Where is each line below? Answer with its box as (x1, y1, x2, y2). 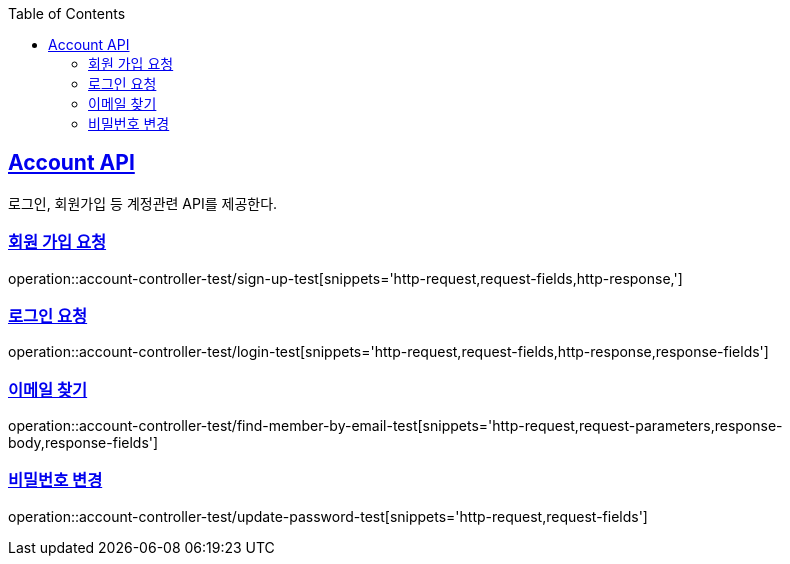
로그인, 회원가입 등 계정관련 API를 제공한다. (8, 194, 278, 212)
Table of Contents (8, 5, 126, 22)
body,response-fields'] (8, 434, 159, 452)
